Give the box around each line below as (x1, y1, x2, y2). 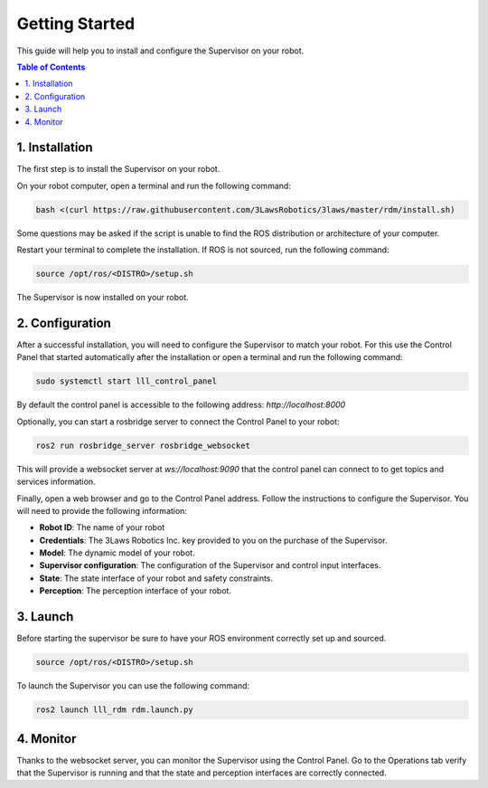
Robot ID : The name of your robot (39, 522, 165, 533)
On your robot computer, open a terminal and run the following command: (16, 180, 291, 191)
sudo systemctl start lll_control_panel (35, 376, 217, 386)
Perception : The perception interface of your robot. (39, 585, 232, 596)
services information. (16, 476, 96, 488)
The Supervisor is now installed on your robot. (16, 292, 189, 303)
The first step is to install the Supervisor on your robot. (16, 164, 221, 175)
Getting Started (16, 14, 136, 33)
